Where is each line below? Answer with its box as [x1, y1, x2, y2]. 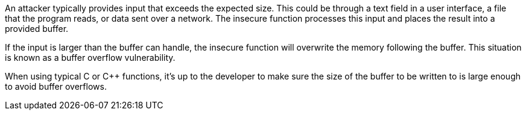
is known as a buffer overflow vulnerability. [5, 52, 176, 63]
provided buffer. [5, 23, 69, 34]
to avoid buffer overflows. [5, 81, 107, 92]
